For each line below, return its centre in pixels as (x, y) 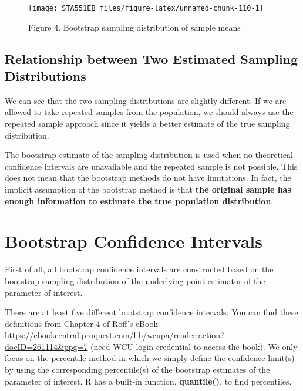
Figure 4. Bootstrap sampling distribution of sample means (134, 27)
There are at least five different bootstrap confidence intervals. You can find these (151, 312)
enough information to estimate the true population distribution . (139, 200)
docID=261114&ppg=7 (46, 346)
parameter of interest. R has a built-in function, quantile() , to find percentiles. (148, 381)
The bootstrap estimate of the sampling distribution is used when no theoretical (149, 155)
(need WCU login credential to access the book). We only (194, 346)
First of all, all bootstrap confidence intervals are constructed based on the (139, 269)
